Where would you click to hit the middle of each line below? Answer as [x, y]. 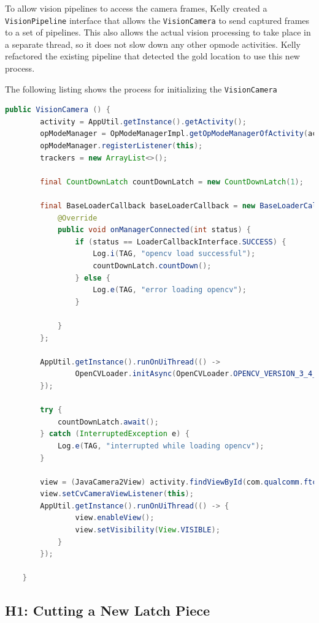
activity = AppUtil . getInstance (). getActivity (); [143, 122]
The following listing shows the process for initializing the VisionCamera [141, 89]
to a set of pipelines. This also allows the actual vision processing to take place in [158, 32]
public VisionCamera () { [58, 110]
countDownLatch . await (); [108, 422]
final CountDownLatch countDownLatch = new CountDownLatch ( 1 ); [172, 182]
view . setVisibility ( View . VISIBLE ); [148, 530]
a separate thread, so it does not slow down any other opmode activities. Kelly [153, 44]
